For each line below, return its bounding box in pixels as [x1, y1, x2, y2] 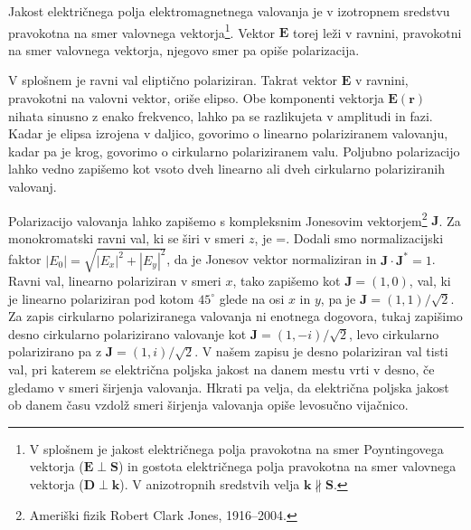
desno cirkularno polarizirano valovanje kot [8, 324, 247, 343]
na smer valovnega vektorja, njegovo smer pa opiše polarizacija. [8, 40, 360, 59]
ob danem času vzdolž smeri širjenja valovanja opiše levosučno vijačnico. [8, 395, 409, 414]
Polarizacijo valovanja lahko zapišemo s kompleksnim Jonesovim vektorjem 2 [8, 208, 428, 230]
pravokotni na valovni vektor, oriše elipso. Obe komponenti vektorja [8, 89, 384, 108]
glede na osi [219, 289, 285, 308]
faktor [8, 250, 42, 269]
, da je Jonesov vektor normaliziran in [166, 250, 377, 269]
